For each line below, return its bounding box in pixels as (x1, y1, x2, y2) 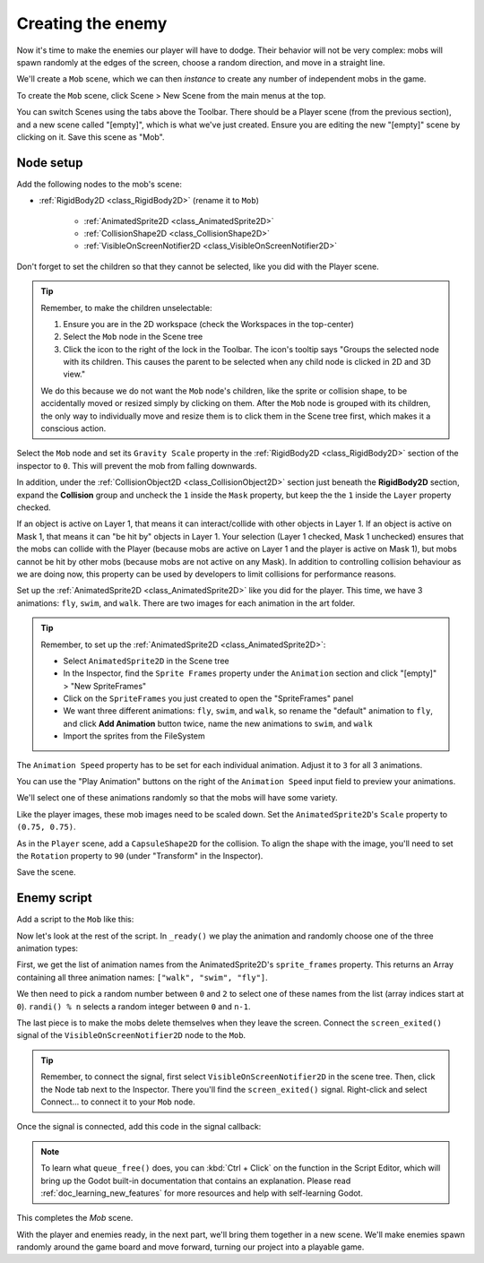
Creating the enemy (16, 13, 168, 33)
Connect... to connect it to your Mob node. (40, 1096, 196, 1107)
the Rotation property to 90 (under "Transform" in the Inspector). (16, 850, 264, 861)
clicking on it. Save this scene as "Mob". (16, 131, 165, 143)
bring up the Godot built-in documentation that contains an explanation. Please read (40, 1175, 351, 1186)
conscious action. (40, 423, 107, 434)
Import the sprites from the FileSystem (63, 731, 205, 741)
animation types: (16, 943, 79, 954)
